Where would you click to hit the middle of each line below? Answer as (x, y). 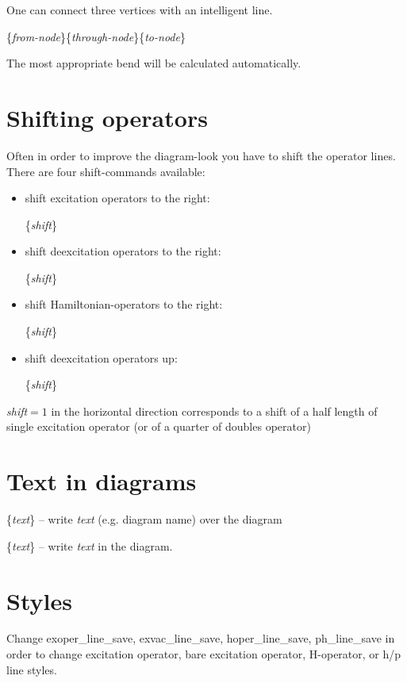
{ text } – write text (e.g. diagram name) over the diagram (144, 519)
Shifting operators (107, 117)
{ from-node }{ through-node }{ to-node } (96, 36)
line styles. (32, 669)
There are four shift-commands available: (106, 171)
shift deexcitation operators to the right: (123, 251)
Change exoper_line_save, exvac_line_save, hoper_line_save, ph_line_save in (201, 638)
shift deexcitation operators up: (101, 357)
